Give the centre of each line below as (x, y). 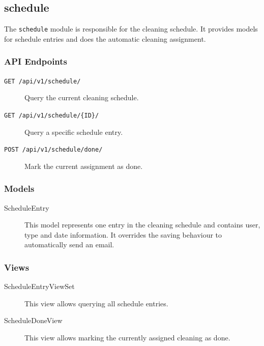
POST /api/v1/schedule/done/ (53, 150)
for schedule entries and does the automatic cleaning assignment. (105, 38)
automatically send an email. (69, 244)
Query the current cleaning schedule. (82, 97)
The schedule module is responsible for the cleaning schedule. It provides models (131, 29)
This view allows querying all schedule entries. (96, 303)
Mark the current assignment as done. (84, 166)
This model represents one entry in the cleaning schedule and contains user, (142, 225)
